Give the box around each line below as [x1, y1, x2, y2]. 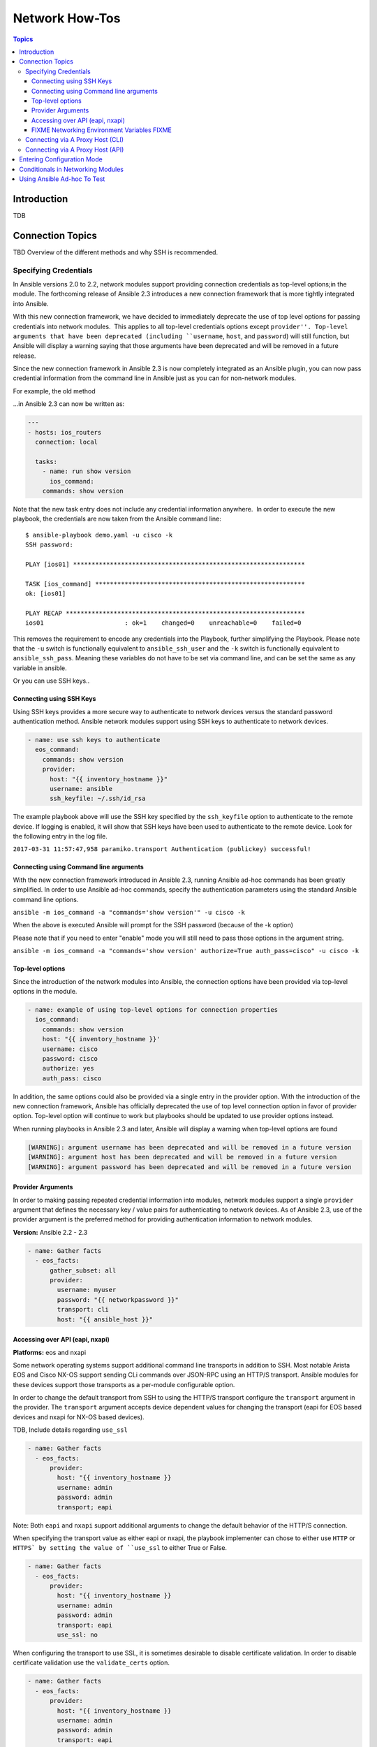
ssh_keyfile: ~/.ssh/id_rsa [50, 795, 146, 803]
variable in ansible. [13, 664, 68, 672]
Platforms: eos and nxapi [13, 1348, 87, 1356]
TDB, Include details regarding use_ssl [13, 1426, 128, 1434]
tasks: [35, 458, 58, 465]
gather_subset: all [50, 1266, 117, 1275]
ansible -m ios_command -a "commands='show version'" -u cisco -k [13, 908, 246, 917]
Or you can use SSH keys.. [13, 676, 90, 685]
